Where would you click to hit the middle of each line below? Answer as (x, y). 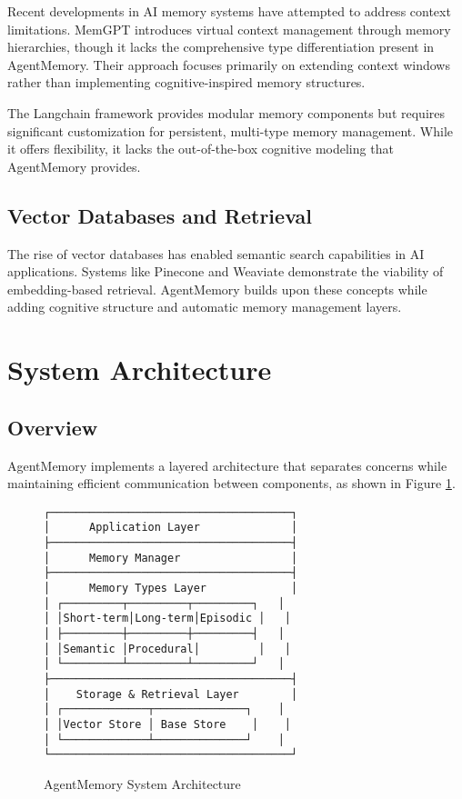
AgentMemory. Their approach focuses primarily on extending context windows (229, 64)
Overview (53, 427)
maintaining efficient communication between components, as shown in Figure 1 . (231, 483)
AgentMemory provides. (74, 166)
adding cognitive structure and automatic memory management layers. (205, 307)
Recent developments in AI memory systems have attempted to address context (229, 11)
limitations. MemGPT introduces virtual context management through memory (229, 29)
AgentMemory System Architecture (142, 783)
